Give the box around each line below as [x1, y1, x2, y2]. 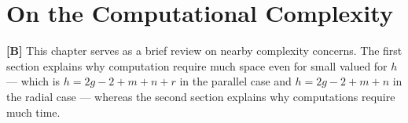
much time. [6, 103, 61, 120]
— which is [6, 73, 61, 89]
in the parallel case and [179, 73, 292, 89]
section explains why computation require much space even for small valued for [6, 57, 388, 74]
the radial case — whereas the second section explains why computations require [6, 88, 395, 104]
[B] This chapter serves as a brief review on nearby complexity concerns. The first [6, 42, 402, 59]
